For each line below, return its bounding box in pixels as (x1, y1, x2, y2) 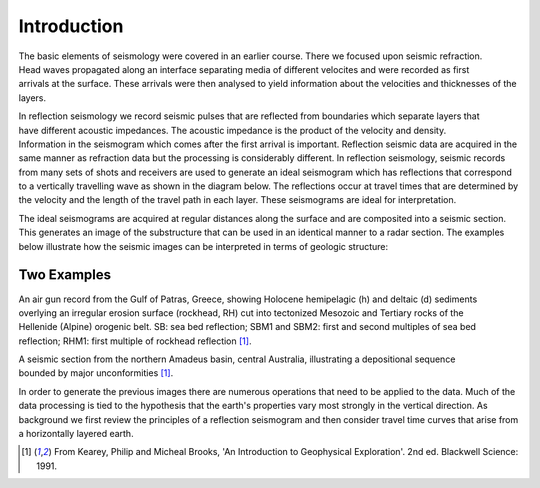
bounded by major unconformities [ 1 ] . (18, 367, 174, 379)
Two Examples (18, 266, 112, 284)
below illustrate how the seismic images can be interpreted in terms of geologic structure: (18, 240, 389, 252)
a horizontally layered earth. (18, 428, 134, 440)
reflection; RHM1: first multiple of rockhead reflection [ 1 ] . (18, 335, 252, 347)
